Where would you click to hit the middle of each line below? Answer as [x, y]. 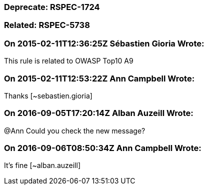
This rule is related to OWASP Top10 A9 [69, 61]
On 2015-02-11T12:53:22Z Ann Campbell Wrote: [99, 78]
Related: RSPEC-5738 [47, 25]
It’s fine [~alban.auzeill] [42, 165]
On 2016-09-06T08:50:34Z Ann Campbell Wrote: [103, 148]
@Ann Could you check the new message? [75, 130]
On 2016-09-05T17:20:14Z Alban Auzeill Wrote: [99, 113]
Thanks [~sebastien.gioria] [48, 95]
